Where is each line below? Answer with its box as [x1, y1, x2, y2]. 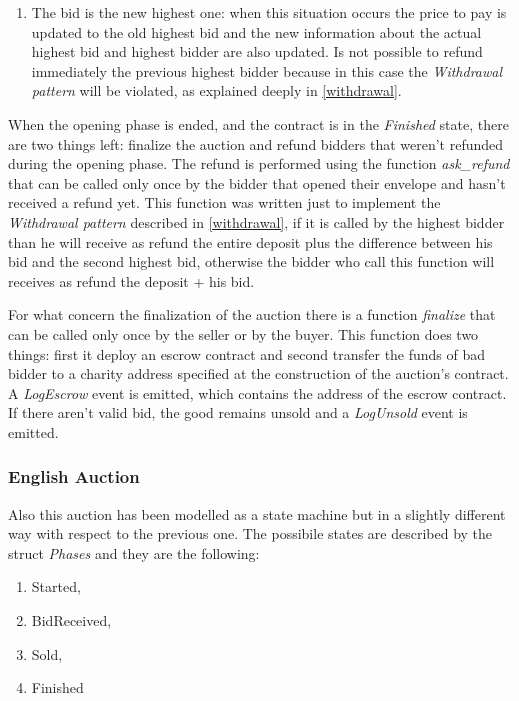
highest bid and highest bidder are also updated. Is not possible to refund [31, 41, 483, 62]
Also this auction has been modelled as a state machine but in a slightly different [8, 503, 506, 524]
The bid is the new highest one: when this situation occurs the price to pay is [31, 2, 507, 22]
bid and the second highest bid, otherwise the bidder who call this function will [8, 251, 495, 272]
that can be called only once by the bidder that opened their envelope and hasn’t [8, 172, 506, 193]
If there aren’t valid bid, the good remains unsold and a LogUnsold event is [8, 402, 468, 423]
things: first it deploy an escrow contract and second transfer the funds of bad [8, 343, 486, 364]
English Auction [8, 464, 140, 489]
